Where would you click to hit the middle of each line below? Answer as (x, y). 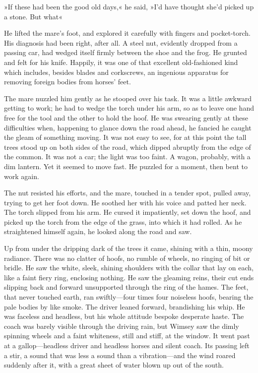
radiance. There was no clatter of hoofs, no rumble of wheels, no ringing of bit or (127, 258)
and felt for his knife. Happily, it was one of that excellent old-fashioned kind (121, 62)
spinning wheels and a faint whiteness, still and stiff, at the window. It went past (127, 336)
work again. (22, 176)
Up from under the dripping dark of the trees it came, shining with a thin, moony (129, 248)
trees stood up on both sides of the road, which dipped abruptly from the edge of (128, 147)
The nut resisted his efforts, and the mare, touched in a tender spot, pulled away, (128, 193)
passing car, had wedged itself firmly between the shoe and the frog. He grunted (126, 52)
